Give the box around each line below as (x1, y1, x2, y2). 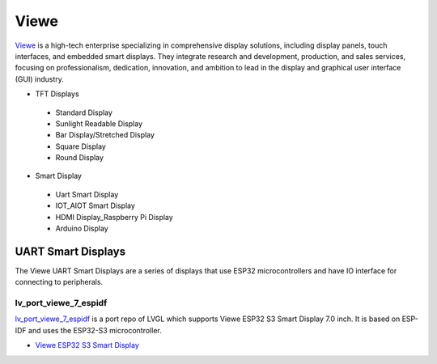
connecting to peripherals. (15, 277, 104, 287)
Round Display (55, 153, 104, 163)
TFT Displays (35, 89, 80, 99)
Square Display (55, 142, 107, 151)
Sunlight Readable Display (55, 118, 143, 129)
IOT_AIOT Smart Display (55, 201, 135, 210)
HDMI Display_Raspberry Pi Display (55, 212, 173, 222)
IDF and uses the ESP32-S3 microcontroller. (15, 325, 162, 335)
